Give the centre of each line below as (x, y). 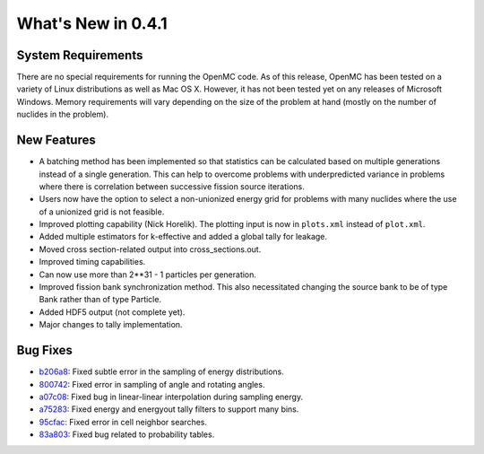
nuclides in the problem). (63, 114)
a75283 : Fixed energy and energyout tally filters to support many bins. (169, 409)
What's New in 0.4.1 (92, 23)
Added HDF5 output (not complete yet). (112, 312)
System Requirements (80, 55)
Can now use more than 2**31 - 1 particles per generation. (148, 275)
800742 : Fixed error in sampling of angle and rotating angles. (152, 384)
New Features (56, 140)
